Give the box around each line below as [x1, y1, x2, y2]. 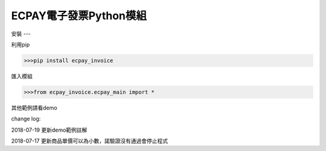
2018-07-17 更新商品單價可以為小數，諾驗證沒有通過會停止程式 [11, 137, 168, 144]
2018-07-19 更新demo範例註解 [11, 126, 88, 134]
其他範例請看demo [11, 104, 57, 111]
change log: [11, 115, 41, 123]
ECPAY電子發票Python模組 [11, 9, 147, 22]
